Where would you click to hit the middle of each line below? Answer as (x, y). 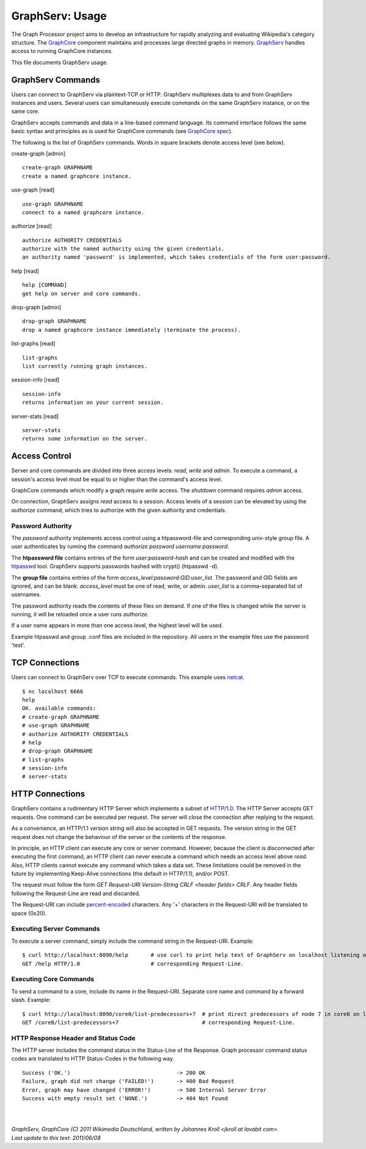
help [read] (25, 271)
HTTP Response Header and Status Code (74, 1038)
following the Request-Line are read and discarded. (76, 893)
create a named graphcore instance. (77, 176)
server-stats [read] (35, 416)
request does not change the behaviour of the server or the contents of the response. (119, 837)
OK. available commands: (59, 708)
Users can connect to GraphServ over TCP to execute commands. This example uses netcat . (128, 677)
